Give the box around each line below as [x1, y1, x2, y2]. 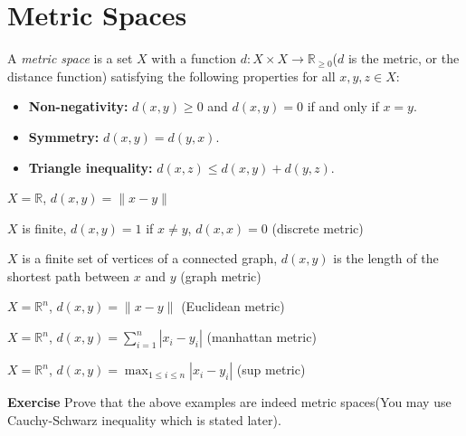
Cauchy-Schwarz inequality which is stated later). [7, 410, 281, 429]
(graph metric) [180, 266, 262, 285]
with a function [151, 49, 237, 68]
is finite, [22, 218, 67, 237]
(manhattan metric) [206, 327, 317, 346]
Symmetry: [28, 127, 100, 146]
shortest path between [7, 266, 130, 285]
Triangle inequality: [28, 157, 153, 176]
